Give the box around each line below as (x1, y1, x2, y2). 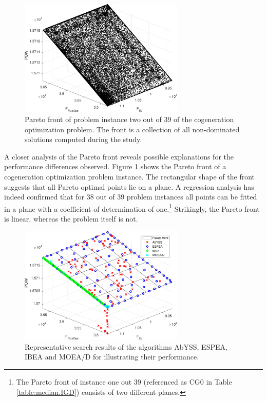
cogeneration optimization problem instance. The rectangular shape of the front (4, 171, 255, 182)
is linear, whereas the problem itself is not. (4, 213, 138, 224)
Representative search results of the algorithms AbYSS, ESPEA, (25, 341, 227, 352)
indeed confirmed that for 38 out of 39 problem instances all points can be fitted (4, 191, 257, 202)
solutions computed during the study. (25, 134, 142, 145)
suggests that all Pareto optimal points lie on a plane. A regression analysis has (4, 181, 254, 192)
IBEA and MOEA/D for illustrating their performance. (25, 351, 199, 362)
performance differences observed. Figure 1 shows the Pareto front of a (4, 161, 226, 172)
